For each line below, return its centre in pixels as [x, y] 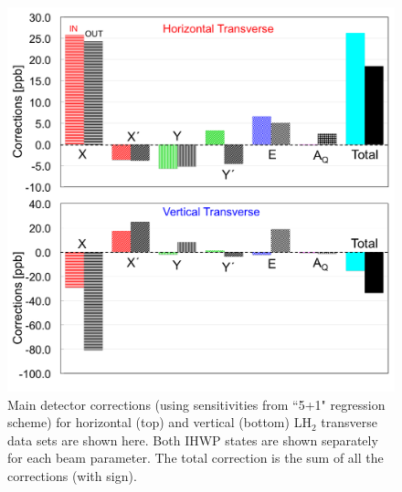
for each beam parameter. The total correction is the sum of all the [196, 458]
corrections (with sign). [72, 476]
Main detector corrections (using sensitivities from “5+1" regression [196, 404]
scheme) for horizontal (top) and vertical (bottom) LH [159, 422]
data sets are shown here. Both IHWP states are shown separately [193, 440]
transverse [349, 422]
